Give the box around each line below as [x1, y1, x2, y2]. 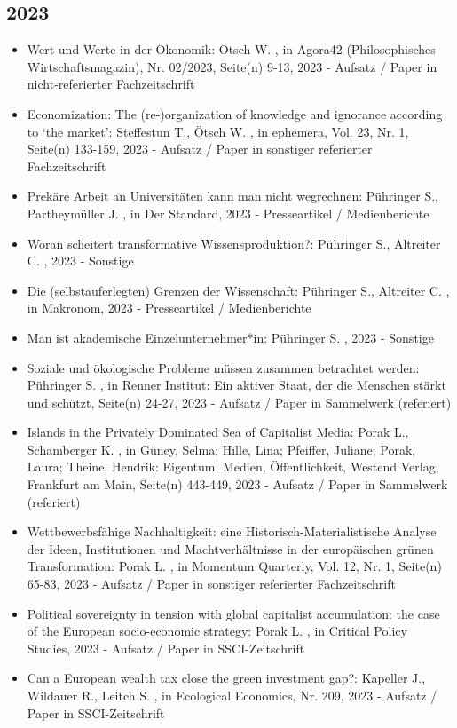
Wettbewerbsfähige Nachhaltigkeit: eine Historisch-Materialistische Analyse [27, 522, 437, 541]
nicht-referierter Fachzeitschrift [27, 75, 195, 93]
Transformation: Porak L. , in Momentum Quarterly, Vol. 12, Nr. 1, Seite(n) [27, 557, 442, 575]
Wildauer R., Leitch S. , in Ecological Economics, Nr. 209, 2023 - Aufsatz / [27, 686, 437, 705]
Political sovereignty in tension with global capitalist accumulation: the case [27, 604, 440, 622]
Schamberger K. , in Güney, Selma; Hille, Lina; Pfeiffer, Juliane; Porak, [27, 439, 416, 458]
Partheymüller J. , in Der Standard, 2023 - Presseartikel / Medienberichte [27, 203, 429, 222]
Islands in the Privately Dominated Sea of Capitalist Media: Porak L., [27, 423, 409, 441]
